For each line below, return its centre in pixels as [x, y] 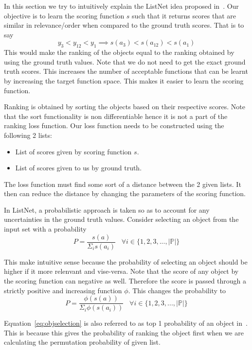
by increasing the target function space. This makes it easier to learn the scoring [124, 80]
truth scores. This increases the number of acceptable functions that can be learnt [126, 71]
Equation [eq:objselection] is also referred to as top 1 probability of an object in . [126, 323]
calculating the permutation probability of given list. [82, 342]
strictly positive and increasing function [63, 290]
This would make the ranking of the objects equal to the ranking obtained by [119, 52]
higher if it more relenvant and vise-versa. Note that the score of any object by [121, 271]
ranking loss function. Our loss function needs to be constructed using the [114, 125]
